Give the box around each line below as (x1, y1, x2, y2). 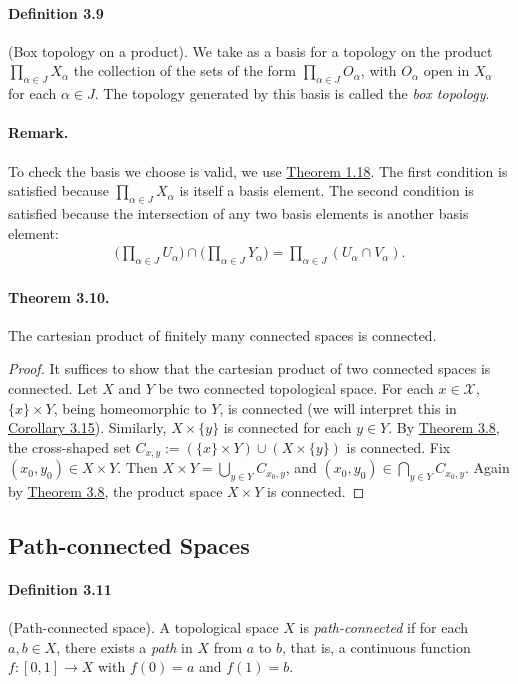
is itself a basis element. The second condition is (179, 180, 474, 201)
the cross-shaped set (8, 436, 131, 457)
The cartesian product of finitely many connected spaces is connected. (8, 324, 437, 345)
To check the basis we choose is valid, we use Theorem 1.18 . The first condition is (8, 160, 508, 181)
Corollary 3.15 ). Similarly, (8, 417, 167, 438)
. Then (117, 457, 158, 478)
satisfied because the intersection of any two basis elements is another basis (8, 202, 469, 223)
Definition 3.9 (8, 2, 104, 23)
